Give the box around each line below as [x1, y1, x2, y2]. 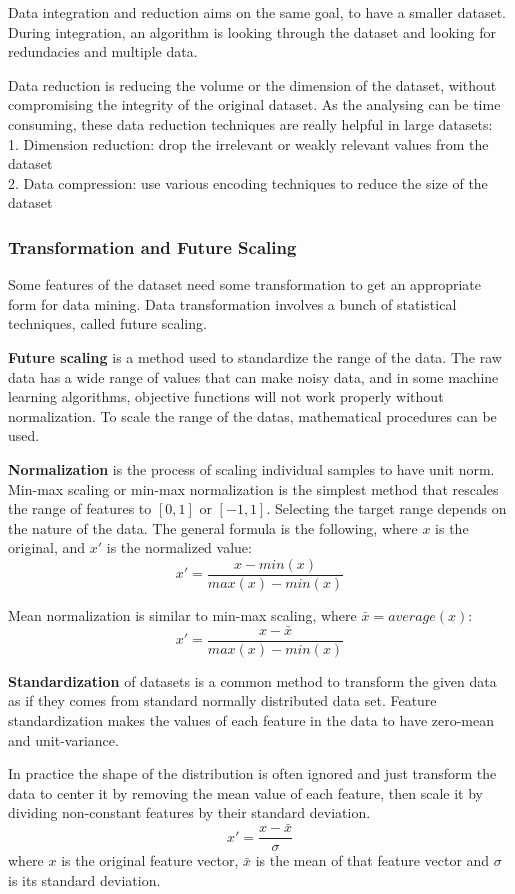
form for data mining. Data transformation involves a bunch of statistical [8, 293, 457, 314]
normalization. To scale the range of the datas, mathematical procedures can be [8, 405, 497, 426]
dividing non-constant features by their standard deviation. [8, 802, 371, 823]
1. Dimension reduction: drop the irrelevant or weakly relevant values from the [8, 133, 489, 154]
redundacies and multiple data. [8, 41, 198, 62]
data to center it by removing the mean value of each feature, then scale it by [8, 782, 483, 803]
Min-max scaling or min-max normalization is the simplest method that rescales [8, 478, 499, 499]
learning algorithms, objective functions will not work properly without [8, 386, 444, 407]
